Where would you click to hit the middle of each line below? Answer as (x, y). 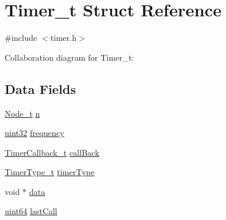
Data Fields (41, 88)
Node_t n (22, 113)
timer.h (63, 38)
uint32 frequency (34, 133)
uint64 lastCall (31, 211)
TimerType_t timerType (50, 172)
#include (21, 38)
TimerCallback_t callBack (52, 152)
